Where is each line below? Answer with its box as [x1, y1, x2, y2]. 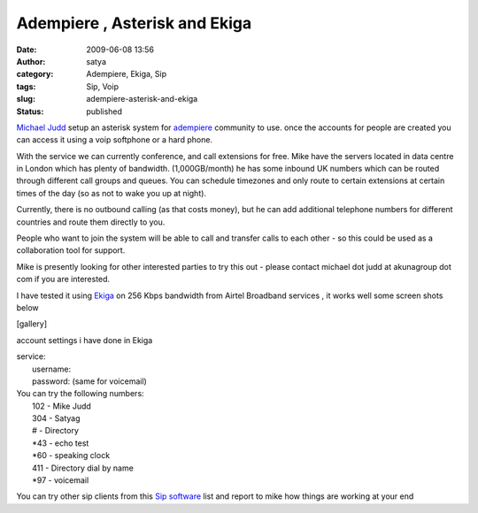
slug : [16, 94, 35, 104]
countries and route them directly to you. [16, 217, 166, 227]
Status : [16, 106, 44, 117]
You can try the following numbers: [16, 388, 145, 399]
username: [32, 364, 71, 374]
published [86, 106, 123, 117]
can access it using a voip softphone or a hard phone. [16, 134, 212, 145]
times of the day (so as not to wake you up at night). [16, 188, 207, 198]
